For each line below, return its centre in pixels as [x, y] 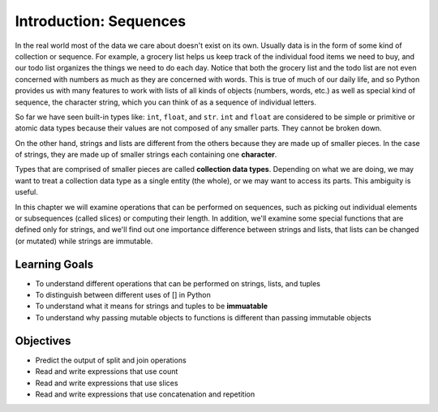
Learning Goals [54, 264]
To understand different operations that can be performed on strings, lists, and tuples [178, 283]
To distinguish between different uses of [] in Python [123, 295]
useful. [26, 192]
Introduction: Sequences [101, 21]
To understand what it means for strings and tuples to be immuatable [151, 306]
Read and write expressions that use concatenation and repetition [145, 394]
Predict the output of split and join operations [111, 360]
